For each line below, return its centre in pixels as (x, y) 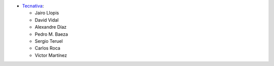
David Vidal (47, 20)
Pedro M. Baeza (52, 34)
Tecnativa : (33, 6)
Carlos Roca (47, 48)
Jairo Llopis (47, 13)
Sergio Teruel (49, 41)
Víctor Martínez (51, 55)
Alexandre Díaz (51, 27)
